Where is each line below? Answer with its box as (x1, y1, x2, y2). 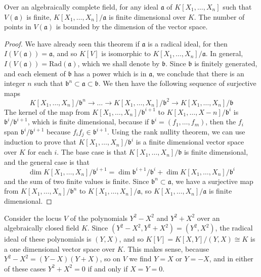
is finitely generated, (194, 58, 257, 68)
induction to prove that (4, 136, 76, 147)
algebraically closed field (4, 222, 79, 233)
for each (27, 147, 52, 157)
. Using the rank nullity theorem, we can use (107, 126, 245, 137)
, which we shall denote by (77, 58, 160, 68)
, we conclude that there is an (152, 68, 244, 78)
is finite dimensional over (109, 11, 186, 22)
